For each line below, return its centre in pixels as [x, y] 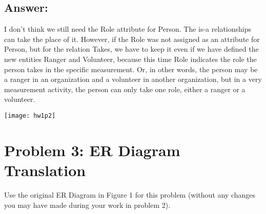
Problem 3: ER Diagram [92, 150]
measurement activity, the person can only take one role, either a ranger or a [125, 89]
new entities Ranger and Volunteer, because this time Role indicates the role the [130, 59]
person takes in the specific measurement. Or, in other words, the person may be [131, 69]
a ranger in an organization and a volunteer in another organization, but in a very [133, 79]
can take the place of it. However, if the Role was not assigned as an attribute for [132, 39]
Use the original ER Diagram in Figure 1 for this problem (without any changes [130, 194]
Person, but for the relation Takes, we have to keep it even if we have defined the [131, 49]
